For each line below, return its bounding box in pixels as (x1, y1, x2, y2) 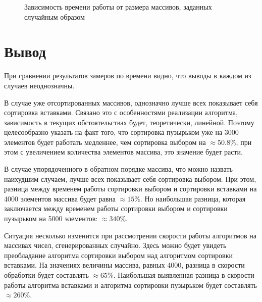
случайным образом (24, 11, 85, 22)
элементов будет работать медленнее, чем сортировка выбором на (4, 136, 206, 147)
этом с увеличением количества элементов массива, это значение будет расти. (4, 146, 243, 157)
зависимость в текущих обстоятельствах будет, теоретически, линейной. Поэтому (4, 117, 254, 127)
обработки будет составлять (4, 270, 89, 280)
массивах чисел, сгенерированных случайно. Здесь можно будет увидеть (4, 240, 227, 250)
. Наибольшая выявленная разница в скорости (113, 270, 254, 280)
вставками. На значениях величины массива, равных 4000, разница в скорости (4, 260, 245, 270)
